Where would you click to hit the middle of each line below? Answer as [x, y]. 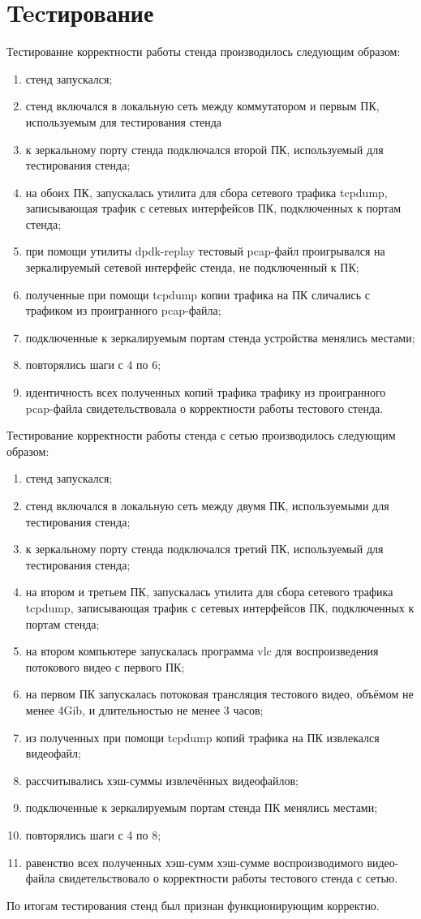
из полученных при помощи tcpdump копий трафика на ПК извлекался [202, 737]
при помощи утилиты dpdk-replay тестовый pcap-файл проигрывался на [205, 251]
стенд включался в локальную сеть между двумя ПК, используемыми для [207, 505]
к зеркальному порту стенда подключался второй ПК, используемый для [204, 149]
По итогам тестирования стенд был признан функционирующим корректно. [193, 905]
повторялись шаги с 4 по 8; [93, 834]
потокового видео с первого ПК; [105, 666]
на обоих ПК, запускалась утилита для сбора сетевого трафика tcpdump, [206, 192]
